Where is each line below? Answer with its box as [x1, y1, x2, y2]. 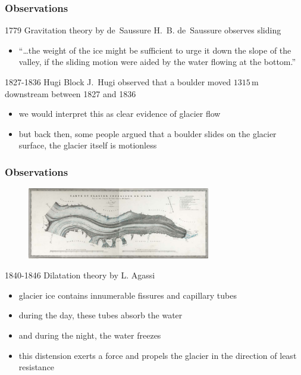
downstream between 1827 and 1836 [5, 87, 136, 100]
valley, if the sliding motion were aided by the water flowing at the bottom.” [18, 55, 296, 68]
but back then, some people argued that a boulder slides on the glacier [18, 127, 277, 140]
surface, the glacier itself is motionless [18, 139, 157, 151]
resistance [18, 361, 55, 373]
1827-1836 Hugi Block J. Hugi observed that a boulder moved [5, 76, 231, 88]
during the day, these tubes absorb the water [18, 309, 183, 321]
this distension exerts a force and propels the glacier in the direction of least [18, 349, 297, 361]
